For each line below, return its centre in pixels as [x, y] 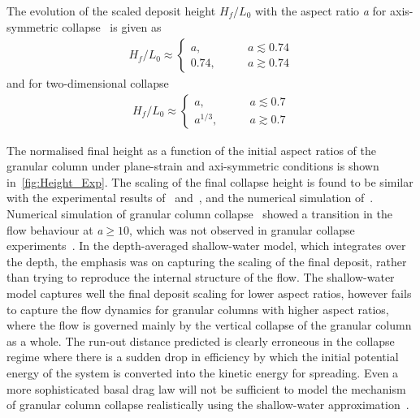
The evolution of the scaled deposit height [111, 11]
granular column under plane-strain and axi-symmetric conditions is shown [193, 166]
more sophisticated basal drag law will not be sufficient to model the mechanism [206, 388]
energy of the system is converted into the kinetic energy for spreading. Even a [203, 373]
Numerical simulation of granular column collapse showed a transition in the [199, 214]
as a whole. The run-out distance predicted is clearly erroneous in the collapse [201, 340]
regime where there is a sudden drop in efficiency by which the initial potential [203, 357]
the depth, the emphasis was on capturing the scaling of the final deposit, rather [207, 261]
